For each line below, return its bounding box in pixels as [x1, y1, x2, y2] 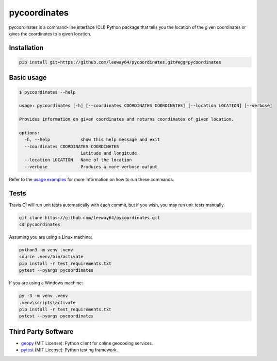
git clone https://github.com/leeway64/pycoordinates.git [19, 215, 160, 220]
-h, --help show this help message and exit [24, 137, 160, 143]
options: [19, 130, 40, 135]
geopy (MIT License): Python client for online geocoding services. [21, 340, 153, 346]
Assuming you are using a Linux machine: [9, 234, 92, 240]
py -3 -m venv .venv [19, 293, 68, 298]
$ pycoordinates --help [19, 89, 76, 95]
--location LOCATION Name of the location [24, 157, 132, 163]
